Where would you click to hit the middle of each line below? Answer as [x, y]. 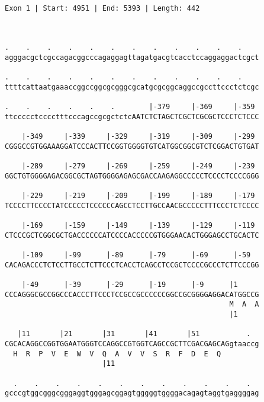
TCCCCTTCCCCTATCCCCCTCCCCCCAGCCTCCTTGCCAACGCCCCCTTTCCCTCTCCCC [132, 205]
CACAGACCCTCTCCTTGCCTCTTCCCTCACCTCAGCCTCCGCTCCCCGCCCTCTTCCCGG [132, 265]
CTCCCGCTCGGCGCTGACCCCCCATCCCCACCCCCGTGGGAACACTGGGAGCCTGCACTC [132, 235]
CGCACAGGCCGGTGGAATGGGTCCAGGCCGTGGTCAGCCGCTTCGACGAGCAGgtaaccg [132, 344]
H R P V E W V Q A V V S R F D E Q [117, 354]
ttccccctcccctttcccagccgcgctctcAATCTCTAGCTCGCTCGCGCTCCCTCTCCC [132, 117]
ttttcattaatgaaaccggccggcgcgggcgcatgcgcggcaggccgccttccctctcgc [132, 87]
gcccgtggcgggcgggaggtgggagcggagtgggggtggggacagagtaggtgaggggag [132, 393]
